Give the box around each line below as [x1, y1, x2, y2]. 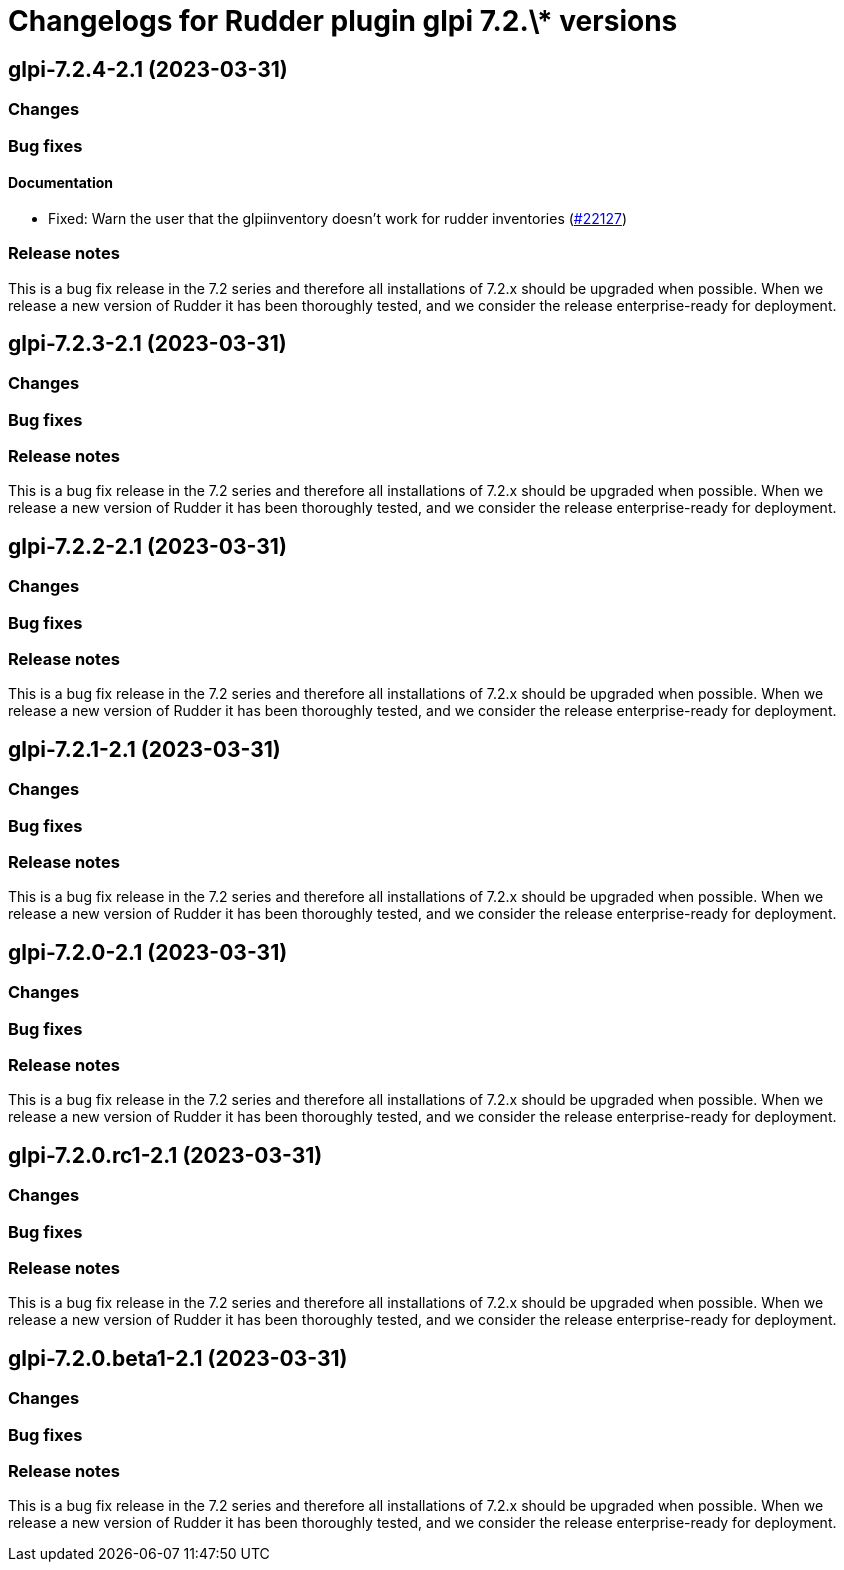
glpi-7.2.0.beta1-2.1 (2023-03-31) [8, 1345, 348, 1371]
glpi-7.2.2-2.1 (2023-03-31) [8, 533, 287, 559]
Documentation [8, 174, 114, 192]
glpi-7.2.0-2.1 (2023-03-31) [8, 939, 288, 965]
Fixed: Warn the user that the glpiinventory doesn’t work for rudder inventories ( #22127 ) [48, 209, 628, 227]
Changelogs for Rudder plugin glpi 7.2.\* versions [8, 4, 678, 38]
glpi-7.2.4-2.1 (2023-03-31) [8, 56, 288, 82]
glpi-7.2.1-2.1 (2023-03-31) [8, 736, 281, 762]
